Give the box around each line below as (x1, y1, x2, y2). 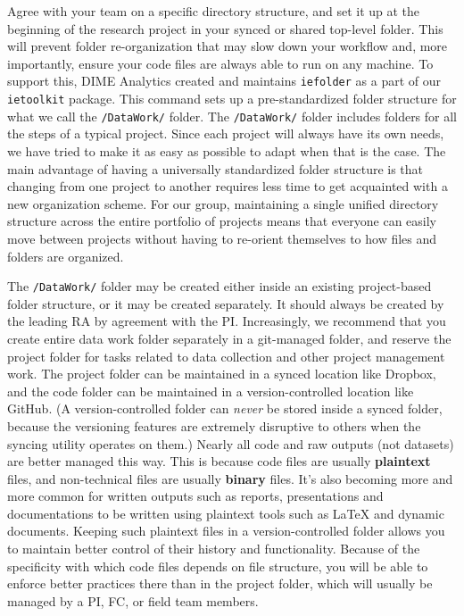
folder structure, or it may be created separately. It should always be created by (7, 294, 444, 312)
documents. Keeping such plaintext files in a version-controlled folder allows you (7, 521, 445, 540)
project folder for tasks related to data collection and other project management (7, 346, 445, 365)
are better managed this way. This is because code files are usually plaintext (7, 452, 431, 470)
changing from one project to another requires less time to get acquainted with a (7, 177, 448, 196)
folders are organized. (7, 246, 124, 265)
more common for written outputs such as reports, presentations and (7, 487, 384, 505)
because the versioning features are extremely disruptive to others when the (7, 416, 421, 435)
